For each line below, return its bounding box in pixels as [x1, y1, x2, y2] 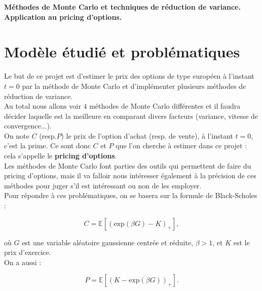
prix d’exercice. [4, 247, 51, 257]
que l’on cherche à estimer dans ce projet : [116, 140, 247, 151]
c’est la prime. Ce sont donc [4, 140, 91, 151]
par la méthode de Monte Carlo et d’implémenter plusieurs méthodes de [22, 80, 246, 91]
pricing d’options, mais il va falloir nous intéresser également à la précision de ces [4, 170, 256, 181]
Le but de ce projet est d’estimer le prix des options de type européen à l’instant [4, 71, 254, 81]
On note [4, 130, 29, 141]
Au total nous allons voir [4, 101, 81, 111]
